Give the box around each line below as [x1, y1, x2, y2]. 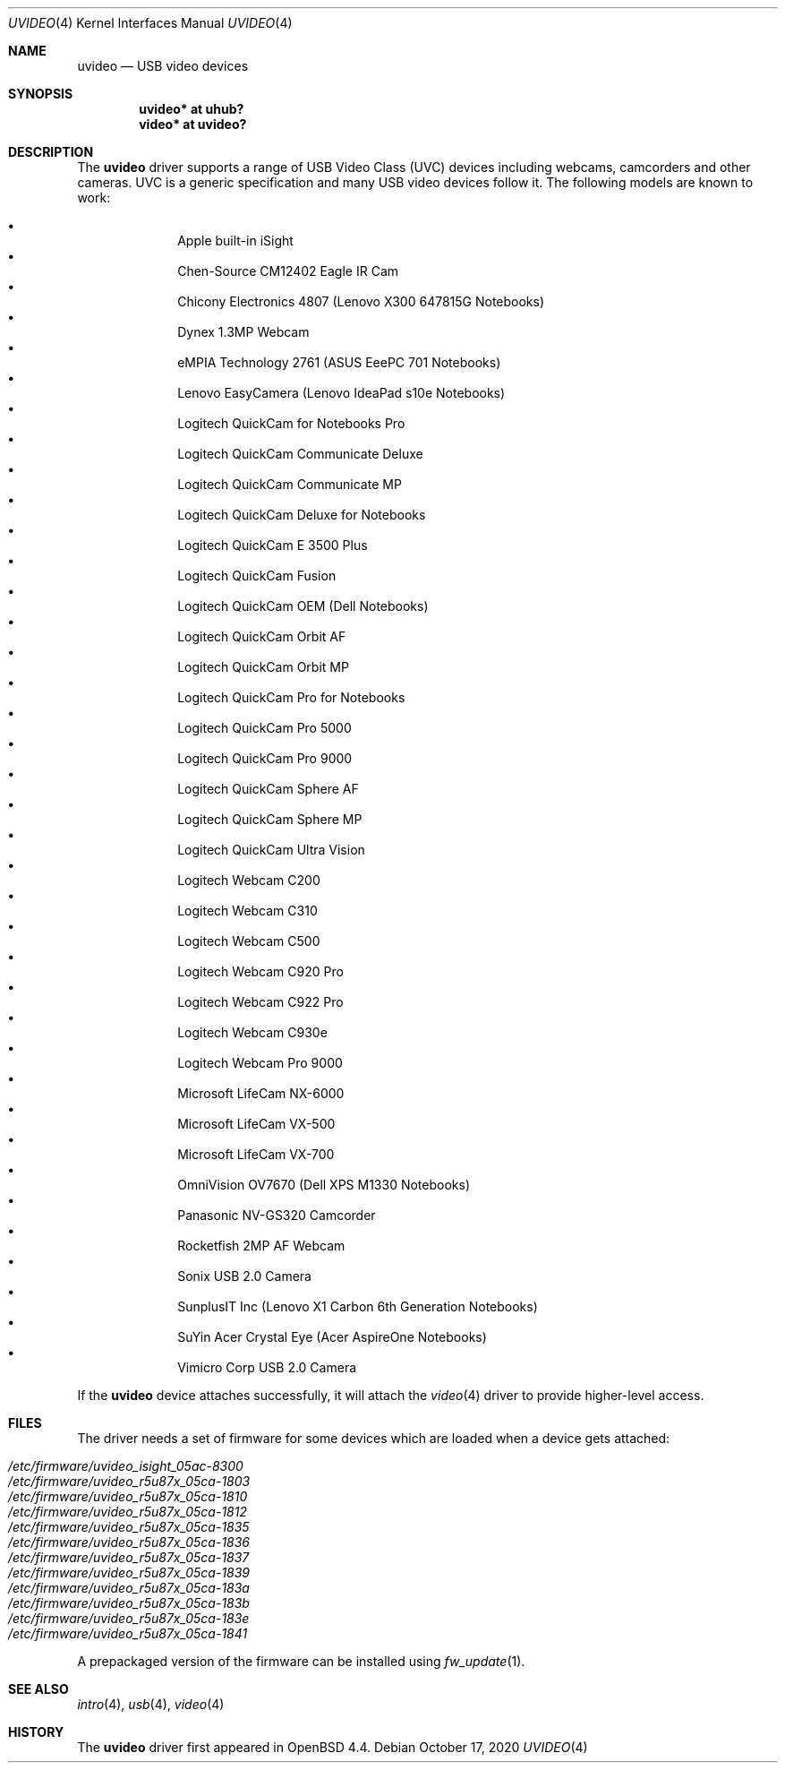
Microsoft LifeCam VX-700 [177, 1147, 335, 1162]
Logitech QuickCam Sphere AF [177, 781, 359, 796]
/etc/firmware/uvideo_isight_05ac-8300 [8, 1458, 243, 1474]
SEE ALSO [8, 1681, 69, 1697]
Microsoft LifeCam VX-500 [177, 1116, 336, 1131]
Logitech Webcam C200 [177, 872, 320, 888]
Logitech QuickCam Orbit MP [177, 659, 349, 674]
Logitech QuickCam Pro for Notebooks [177, 690, 405, 705]
